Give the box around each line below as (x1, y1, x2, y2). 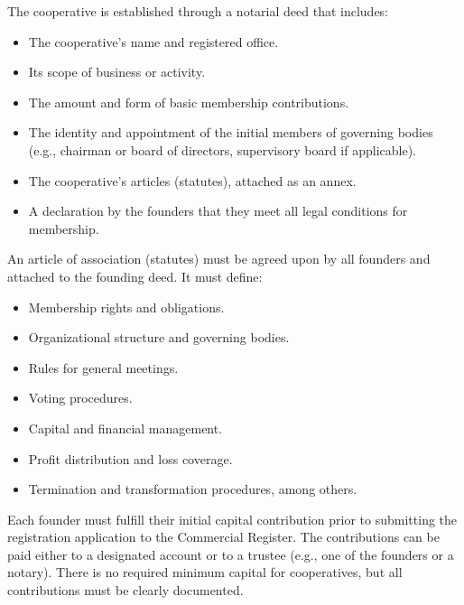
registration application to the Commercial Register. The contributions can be (7, 527, 440, 546)
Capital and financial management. (28, 418, 223, 437)
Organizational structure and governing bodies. (28, 328, 290, 347)
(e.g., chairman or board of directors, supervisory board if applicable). (28, 140, 416, 159)
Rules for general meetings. (28, 358, 179, 377)
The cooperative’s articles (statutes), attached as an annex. (28, 171, 357, 190)
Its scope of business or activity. (28, 62, 206, 81)
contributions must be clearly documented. (7, 581, 244, 600)
